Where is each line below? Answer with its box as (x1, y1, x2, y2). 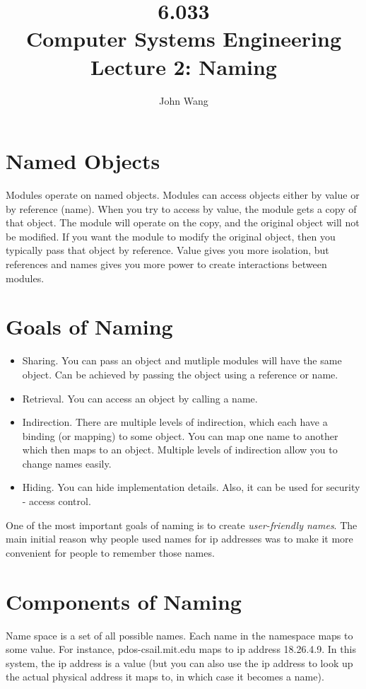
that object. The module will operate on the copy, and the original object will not (6, 215, 360, 230)
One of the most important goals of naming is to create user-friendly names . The (6, 517, 358, 532)
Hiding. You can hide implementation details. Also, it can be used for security (22, 480, 360, 494)
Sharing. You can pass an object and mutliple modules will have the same (22, 353, 342, 368)
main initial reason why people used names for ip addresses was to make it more (6, 531, 353, 546)
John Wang (159, 93, 208, 108)
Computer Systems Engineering (25, 24, 342, 53)
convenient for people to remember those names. (6, 545, 215, 560)
